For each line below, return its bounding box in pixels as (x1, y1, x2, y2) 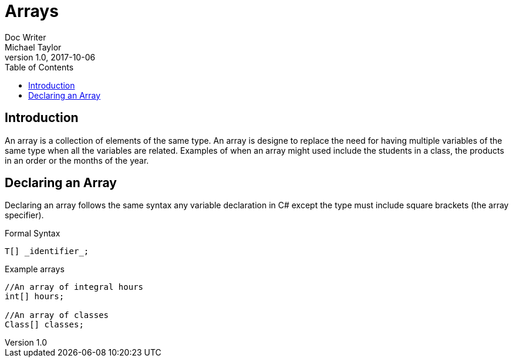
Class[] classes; (5, 320, 84, 330)
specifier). (5, 210, 44, 221)
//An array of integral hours (5, 282, 144, 292)
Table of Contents (5, 62, 74, 72)
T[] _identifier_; (5, 246, 89, 256)
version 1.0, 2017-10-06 (5, 52, 96, 62)
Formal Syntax (5, 228, 60, 239)
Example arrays (5, 264, 65, 275)
